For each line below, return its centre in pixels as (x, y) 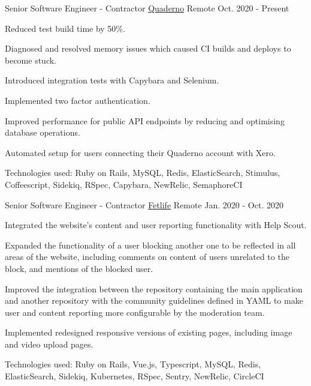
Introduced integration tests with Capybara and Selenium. (112, 80)
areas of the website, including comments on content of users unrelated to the (147, 257)
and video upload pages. (49, 344)
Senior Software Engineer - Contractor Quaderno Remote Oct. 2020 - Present (147, 8)
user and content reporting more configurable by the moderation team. (135, 312)
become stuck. (31, 60)
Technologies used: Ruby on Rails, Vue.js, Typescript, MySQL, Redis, (133, 364)
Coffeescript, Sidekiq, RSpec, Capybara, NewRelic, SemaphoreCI (124, 184)
